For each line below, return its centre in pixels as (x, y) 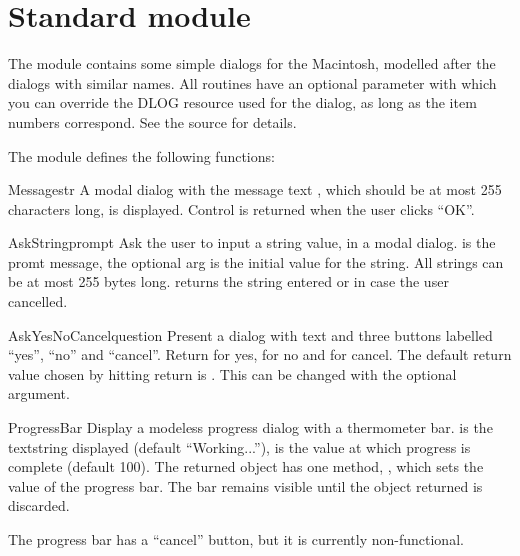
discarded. (39, 505)
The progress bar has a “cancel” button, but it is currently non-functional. (236, 539)
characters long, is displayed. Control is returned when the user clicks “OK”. (241, 208)
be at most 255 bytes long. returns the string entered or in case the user (228, 281)
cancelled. (38, 301)
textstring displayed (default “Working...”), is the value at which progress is (239, 446)
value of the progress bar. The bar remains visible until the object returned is (245, 485)
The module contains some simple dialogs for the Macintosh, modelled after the (252, 63)
